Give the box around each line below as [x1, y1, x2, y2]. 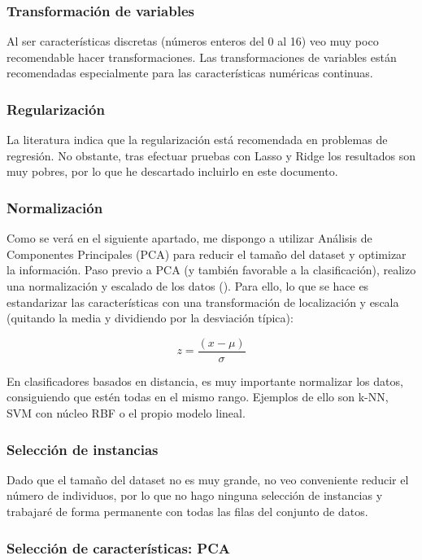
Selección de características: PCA [7, 537, 231, 558]
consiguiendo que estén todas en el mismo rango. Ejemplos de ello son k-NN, [7, 388, 389, 405]
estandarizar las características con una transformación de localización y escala [7, 293, 399, 310]
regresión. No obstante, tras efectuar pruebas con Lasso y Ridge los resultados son [7, 147, 416, 164]
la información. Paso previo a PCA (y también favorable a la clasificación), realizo [7, 261, 416, 278]
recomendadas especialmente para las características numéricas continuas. [7, 64, 373, 81]
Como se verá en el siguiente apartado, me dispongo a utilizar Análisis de [7, 230, 372, 247]
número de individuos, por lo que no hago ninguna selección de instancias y [7, 487, 383, 504]
